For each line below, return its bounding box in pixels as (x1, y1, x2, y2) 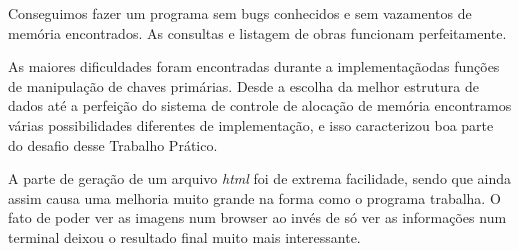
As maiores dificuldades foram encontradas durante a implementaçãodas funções (8, 56, 500, 77)
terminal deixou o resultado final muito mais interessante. (8, 226, 361, 247)
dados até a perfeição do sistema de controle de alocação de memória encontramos (8, 95, 512, 116)
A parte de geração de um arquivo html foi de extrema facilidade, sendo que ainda (8, 168, 512, 189)
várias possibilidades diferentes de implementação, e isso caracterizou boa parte (8, 114, 494, 135)
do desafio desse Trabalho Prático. (8, 134, 218, 155)
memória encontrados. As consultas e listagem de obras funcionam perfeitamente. (8, 22, 507, 43)
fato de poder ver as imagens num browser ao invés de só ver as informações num (8, 207, 507, 228)
